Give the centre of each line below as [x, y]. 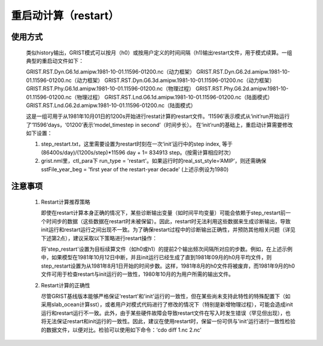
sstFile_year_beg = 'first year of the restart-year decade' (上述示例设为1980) [135, 169]
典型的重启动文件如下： [55, 60]
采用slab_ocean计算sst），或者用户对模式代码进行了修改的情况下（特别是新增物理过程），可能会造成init [167, 305]
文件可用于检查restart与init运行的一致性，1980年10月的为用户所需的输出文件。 [138, 274]
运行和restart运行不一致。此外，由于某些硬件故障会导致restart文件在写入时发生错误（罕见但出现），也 [166, 313]
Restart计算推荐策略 [65, 202]
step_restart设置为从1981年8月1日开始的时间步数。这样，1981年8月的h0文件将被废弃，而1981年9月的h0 [168, 266]
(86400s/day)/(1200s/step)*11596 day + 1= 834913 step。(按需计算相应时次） [138, 152]
